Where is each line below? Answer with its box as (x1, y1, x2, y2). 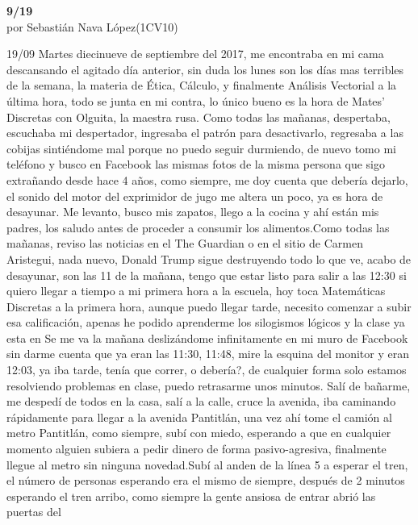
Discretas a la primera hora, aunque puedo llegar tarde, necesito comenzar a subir (6, 298, 412, 315)
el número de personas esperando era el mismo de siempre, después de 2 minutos (6, 472, 405, 489)
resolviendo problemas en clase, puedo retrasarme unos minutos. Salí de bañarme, (6, 377, 411, 394)
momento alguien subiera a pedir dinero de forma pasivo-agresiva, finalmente (6, 440, 387, 457)
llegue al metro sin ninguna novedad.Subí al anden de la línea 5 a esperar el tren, (6, 456, 408, 473)
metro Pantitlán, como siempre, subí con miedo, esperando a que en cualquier (6, 424, 391, 441)
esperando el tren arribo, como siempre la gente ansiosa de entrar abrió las (6, 487, 376, 504)
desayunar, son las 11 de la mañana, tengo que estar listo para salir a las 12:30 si (6, 266, 407, 283)
